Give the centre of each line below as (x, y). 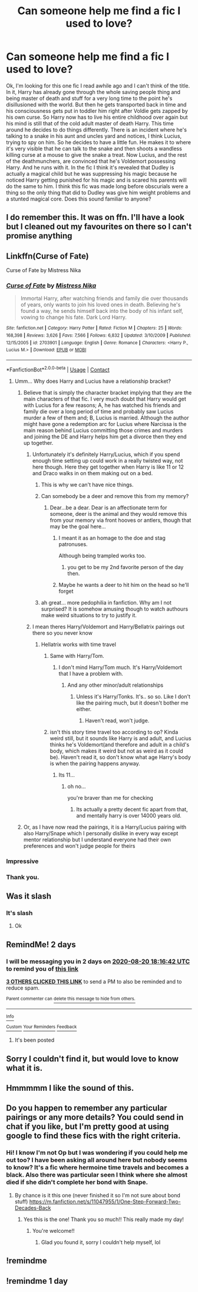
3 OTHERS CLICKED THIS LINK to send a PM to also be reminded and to (94, 981)
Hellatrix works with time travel (79, 644)
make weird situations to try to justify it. (89, 615)
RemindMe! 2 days (41, 944)
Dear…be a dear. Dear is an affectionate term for (108, 508)
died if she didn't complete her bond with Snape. (77, 1183)
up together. (38, 442)
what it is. (24, 1068)
